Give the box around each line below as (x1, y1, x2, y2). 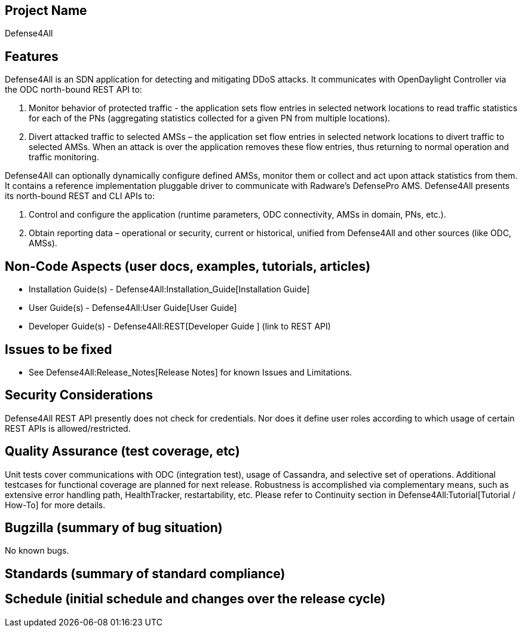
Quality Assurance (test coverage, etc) (5, 444, 240, 459)
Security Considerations (5, 387, 153, 403)
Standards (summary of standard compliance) (5, 566, 285, 581)
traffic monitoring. (29, 152, 99, 163)
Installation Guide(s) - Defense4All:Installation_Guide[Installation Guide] (29, 284, 310, 295)
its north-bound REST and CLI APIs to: (5, 191, 155, 201)
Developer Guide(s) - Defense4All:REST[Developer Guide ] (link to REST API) (29, 321, 331, 332)
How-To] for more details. (5, 499, 106, 510)
